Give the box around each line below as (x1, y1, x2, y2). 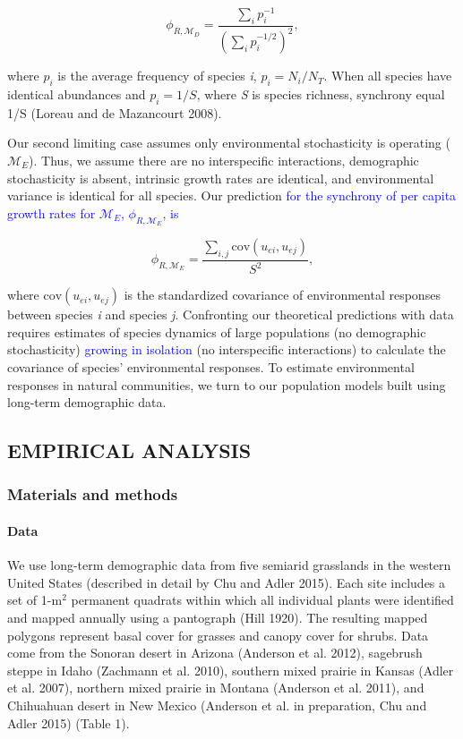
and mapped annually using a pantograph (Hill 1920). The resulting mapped (7, 607, 428, 626)
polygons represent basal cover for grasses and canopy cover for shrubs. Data (7, 625, 429, 644)
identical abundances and (7, 85, 146, 104)
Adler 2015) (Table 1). (7, 713, 130, 732)
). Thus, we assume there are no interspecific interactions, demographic (29, 151, 419, 170)
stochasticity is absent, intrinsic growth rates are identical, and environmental (7, 168, 434, 187)
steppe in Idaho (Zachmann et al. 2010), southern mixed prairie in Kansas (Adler (7, 660, 454, 679)
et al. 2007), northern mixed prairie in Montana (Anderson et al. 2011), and (7, 678, 424, 697)
